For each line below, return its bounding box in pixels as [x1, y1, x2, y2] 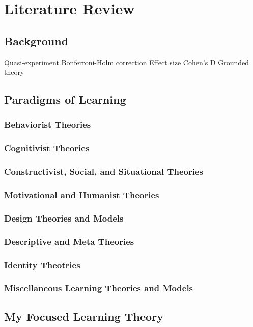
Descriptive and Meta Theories [4, 235, 134, 248]
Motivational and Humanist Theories [4, 188, 159, 201]
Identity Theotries [4, 258, 80, 271]
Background [4, 33, 69, 48]
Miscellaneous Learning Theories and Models [4, 282, 193, 294]
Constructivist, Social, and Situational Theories [4, 165, 203, 178]
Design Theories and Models [4, 211, 124, 224]
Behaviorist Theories [4, 118, 91, 131]
